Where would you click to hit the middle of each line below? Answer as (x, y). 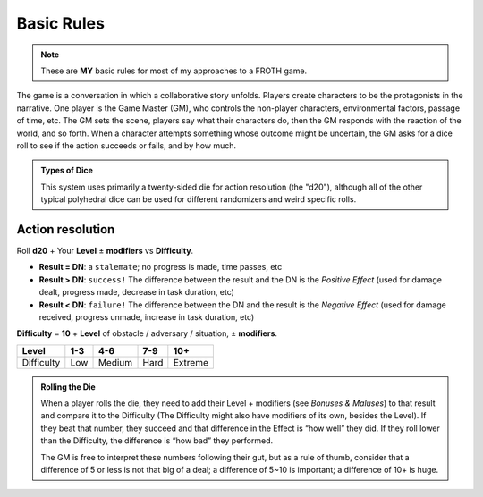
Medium (115, 362)
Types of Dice (67, 171)
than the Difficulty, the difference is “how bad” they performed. (157, 441)
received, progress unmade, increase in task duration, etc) (147, 316)
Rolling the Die (68, 387)
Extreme (191, 362)
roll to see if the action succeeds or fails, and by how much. (127, 145)
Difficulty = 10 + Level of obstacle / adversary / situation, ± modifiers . (147, 333)
